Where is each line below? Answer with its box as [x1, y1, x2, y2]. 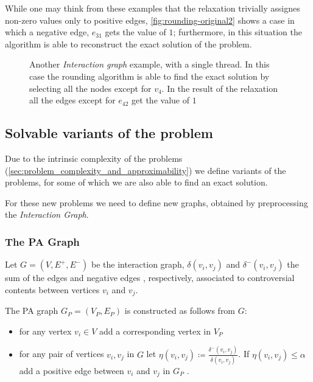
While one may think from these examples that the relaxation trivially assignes [5, 2, 300, 14]
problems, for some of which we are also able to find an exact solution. [5, 176, 268, 189]
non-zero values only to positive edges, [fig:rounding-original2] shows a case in [5, 13, 295, 26]
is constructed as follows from [124, 304, 236, 317]
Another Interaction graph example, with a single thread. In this [29, 58, 270, 71]
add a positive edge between [19, 364, 124, 377]
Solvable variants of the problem [5, 123, 213, 142]
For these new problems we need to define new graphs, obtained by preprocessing [5, 196, 308, 209]
